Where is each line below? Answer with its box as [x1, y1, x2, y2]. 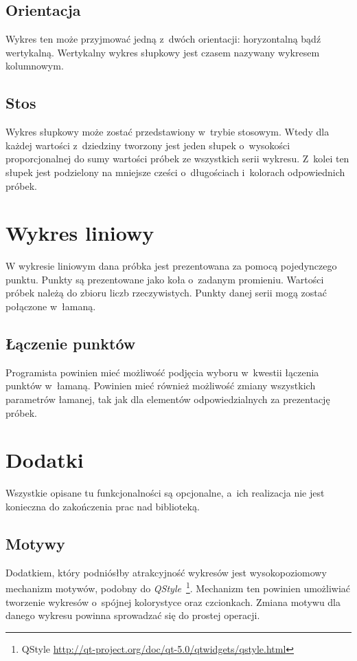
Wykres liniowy [5, 219, 154, 247]
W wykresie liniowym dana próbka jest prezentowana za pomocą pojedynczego [5, 259, 337, 273]
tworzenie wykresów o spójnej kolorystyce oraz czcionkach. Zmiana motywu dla [5, 594, 341, 609]
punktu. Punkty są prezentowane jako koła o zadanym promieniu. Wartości [5, 272, 324, 286]
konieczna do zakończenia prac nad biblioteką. [5, 499, 200, 513]
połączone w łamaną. [5, 299, 96, 314]
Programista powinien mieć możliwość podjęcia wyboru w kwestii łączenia [5, 365, 319, 379]
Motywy [5, 532, 65, 554]
